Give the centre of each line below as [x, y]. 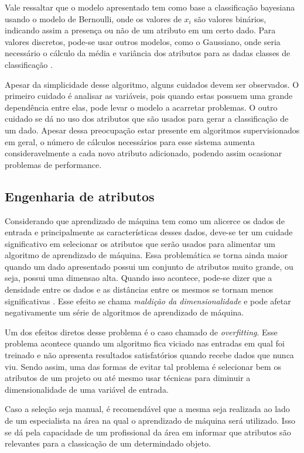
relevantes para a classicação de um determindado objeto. [108, 443]
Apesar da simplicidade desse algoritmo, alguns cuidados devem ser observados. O [152, 84]
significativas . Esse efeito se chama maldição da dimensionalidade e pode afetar [148, 301]
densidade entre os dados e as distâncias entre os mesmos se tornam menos [139, 289]
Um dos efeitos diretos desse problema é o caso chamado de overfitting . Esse [141, 332]
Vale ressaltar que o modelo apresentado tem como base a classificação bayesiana [150, 7]
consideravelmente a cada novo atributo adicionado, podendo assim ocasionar [144, 153]
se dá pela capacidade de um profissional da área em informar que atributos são [148, 432]
